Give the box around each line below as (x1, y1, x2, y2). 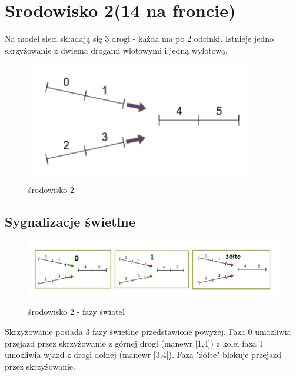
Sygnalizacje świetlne (5, 212, 135, 231)
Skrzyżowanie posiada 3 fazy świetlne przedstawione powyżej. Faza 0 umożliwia (5, 325, 291, 337)
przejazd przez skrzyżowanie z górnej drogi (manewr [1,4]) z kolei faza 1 (5, 337, 264, 349)
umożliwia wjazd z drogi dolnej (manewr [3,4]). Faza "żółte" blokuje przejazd (5, 348, 282, 361)
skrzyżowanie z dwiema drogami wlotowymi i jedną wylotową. (5, 44, 228, 56)
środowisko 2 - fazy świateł (28, 305, 125, 318)
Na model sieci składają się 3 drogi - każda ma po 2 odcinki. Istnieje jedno (5, 32, 274, 45)
